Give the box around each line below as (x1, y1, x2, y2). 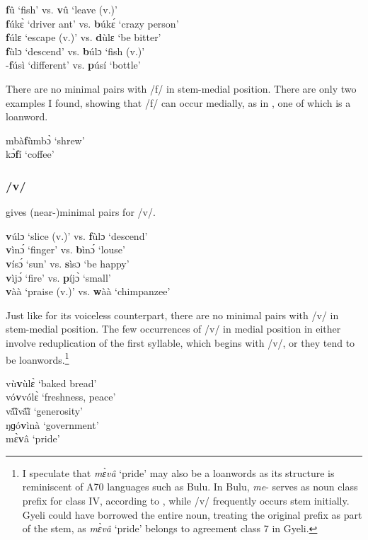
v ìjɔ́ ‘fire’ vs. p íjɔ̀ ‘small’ (6, 270, 111, 285)
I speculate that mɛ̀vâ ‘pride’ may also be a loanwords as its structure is (22, 465, 335, 480)
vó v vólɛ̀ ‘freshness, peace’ (6, 389, 116, 404)
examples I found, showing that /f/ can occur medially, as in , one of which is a (6, 95, 351, 110)
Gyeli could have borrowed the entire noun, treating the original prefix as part (22, 507, 362, 522)
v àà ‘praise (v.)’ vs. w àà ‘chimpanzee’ (6, 284, 171, 299)
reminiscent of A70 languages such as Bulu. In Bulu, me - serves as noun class (22, 479, 358, 494)
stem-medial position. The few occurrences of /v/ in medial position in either (6, 321, 341, 336)
